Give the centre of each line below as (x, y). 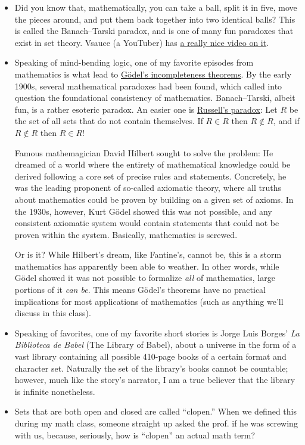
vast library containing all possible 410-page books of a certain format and (150, 356)
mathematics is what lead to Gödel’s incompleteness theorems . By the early (153, 74)
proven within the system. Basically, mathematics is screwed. (126, 234)
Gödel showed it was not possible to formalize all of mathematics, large (145, 278)
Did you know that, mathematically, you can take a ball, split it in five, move (156, 7)
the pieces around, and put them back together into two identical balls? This (155, 19)
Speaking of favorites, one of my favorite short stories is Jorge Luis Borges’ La (157, 333)
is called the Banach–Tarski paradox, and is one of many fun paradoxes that (154, 31)
